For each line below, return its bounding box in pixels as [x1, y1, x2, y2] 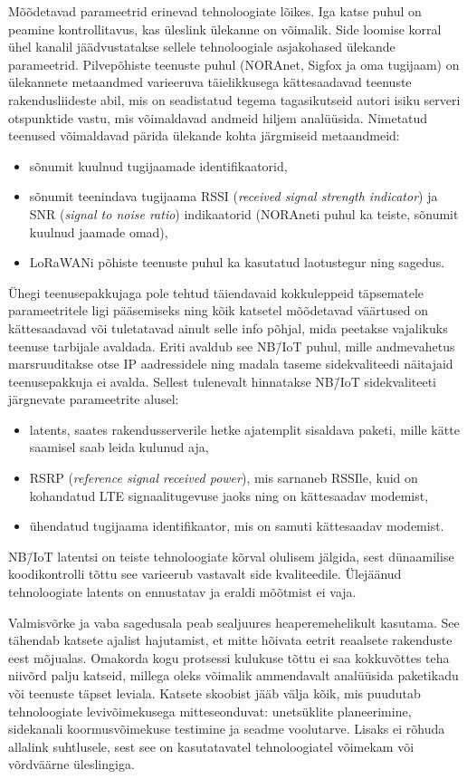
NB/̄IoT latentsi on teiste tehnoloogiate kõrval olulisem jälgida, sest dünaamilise [8, 546, 454, 565]
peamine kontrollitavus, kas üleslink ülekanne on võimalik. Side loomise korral [8, 19, 442, 38]
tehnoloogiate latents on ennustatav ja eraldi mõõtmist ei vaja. [8, 582, 357, 601]
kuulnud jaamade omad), [29, 222, 168, 241]
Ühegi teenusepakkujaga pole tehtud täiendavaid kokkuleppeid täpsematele [8, 283, 424, 302]
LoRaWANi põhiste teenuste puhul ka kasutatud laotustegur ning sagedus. [29, 253, 445, 272]
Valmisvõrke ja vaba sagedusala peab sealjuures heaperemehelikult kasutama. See [8, 612, 460, 631]
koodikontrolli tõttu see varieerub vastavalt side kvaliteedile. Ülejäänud [8, 564, 402, 583]
